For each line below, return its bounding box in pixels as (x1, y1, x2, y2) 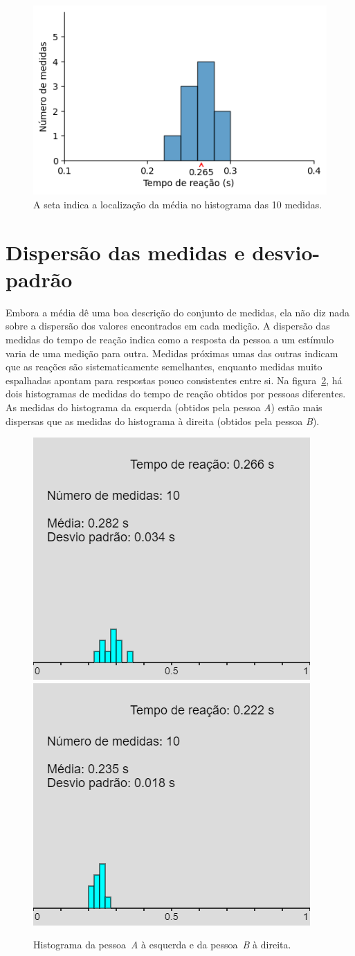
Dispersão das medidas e (6, 237, 245, 266)
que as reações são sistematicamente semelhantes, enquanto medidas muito (6, 359, 322, 374)
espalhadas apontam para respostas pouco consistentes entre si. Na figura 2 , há (6, 372, 343, 387)
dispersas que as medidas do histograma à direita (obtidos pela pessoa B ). (6, 413, 320, 428)
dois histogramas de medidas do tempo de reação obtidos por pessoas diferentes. (6, 386, 346, 401)
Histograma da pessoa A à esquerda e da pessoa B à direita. (33, 937, 291, 952)
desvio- (252, 237, 320, 266)
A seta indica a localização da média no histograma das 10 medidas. (33, 197, 322, 211)
